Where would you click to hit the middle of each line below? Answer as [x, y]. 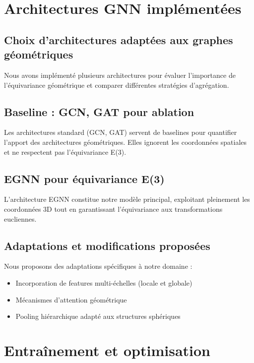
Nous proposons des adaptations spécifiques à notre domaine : [98, 266]
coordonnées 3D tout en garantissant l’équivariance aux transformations [113, 209]
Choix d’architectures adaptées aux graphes [119, 39]
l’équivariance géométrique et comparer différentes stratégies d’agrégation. [117, 85]
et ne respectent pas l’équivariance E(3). [65, 151]
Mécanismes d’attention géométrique [71, 299]
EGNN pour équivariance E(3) [84, 178]
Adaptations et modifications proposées [107, 245]
